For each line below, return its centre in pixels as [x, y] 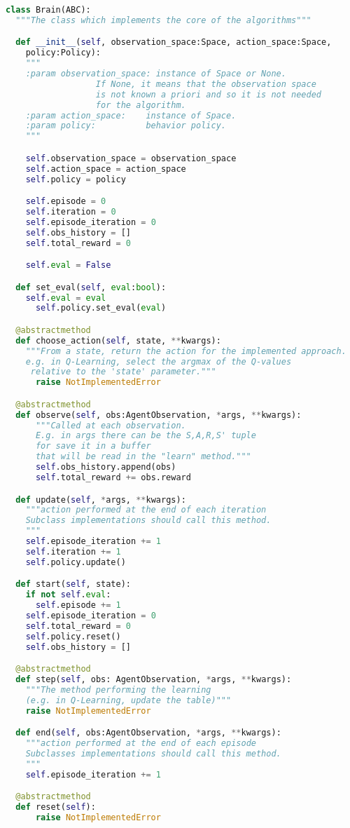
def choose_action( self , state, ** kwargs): [118, 340]
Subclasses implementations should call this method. [153, 753]
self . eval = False [68, 265]
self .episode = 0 [66, 202]
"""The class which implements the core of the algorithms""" [163, 20]
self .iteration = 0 [71, 211]
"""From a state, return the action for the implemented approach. [186, 351]
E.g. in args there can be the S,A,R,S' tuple [146, 436]
